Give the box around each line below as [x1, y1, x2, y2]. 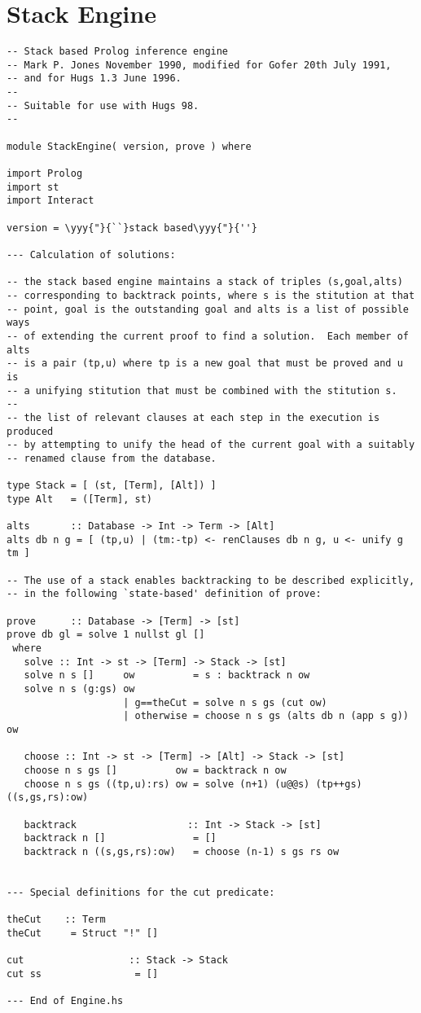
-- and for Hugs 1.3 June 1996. [7, 72, 182, 85]
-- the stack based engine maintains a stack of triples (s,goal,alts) [7, 276, 403, 288]
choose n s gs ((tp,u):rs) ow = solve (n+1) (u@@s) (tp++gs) [24, 778, 362, 790]
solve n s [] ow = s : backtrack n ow [24, 669, 310, 682]
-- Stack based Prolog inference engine [7, 46, 229, 58]
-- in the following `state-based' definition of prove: [7, 588, 322, 600]
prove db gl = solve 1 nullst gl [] [7, 629, 205, 641]
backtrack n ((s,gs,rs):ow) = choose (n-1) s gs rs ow [24, 845, 340, 857]
